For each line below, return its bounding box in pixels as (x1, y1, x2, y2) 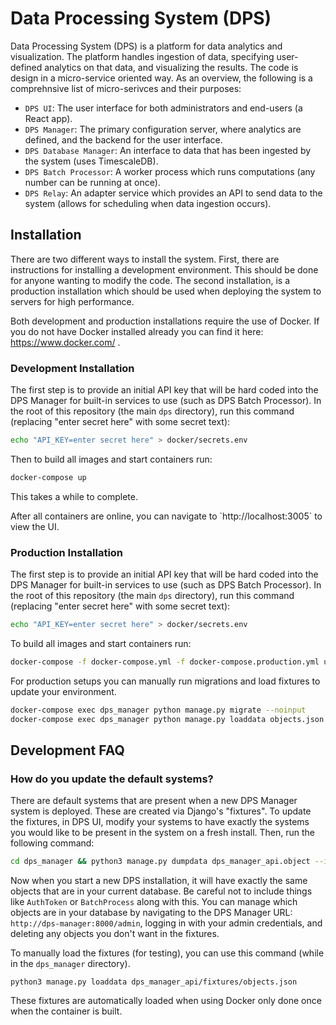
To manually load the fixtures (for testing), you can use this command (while (10, 947, 325, 959)
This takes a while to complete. (10, 490, 139, 502)
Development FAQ (10, 742, 125, 759)
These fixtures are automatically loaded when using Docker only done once (10, 995, 322, 1007)
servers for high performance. (10, 295, 135, 307)
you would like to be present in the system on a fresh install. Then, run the (10, 827, 316, 839)
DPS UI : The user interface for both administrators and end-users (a (24, 102, 303, 114)
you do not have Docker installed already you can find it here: (10, 325, 264, 337)
